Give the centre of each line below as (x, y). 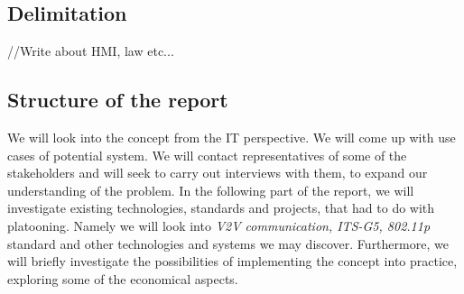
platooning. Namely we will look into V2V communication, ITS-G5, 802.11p (219, 225)
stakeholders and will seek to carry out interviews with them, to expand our (218, 173)
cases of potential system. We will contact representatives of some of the (207, 155)
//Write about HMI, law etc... (91, 51)
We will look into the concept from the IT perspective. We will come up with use (232, 137)
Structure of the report (118, 100)
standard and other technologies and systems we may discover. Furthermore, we (228, 243)
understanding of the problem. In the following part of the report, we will (211, 190)
